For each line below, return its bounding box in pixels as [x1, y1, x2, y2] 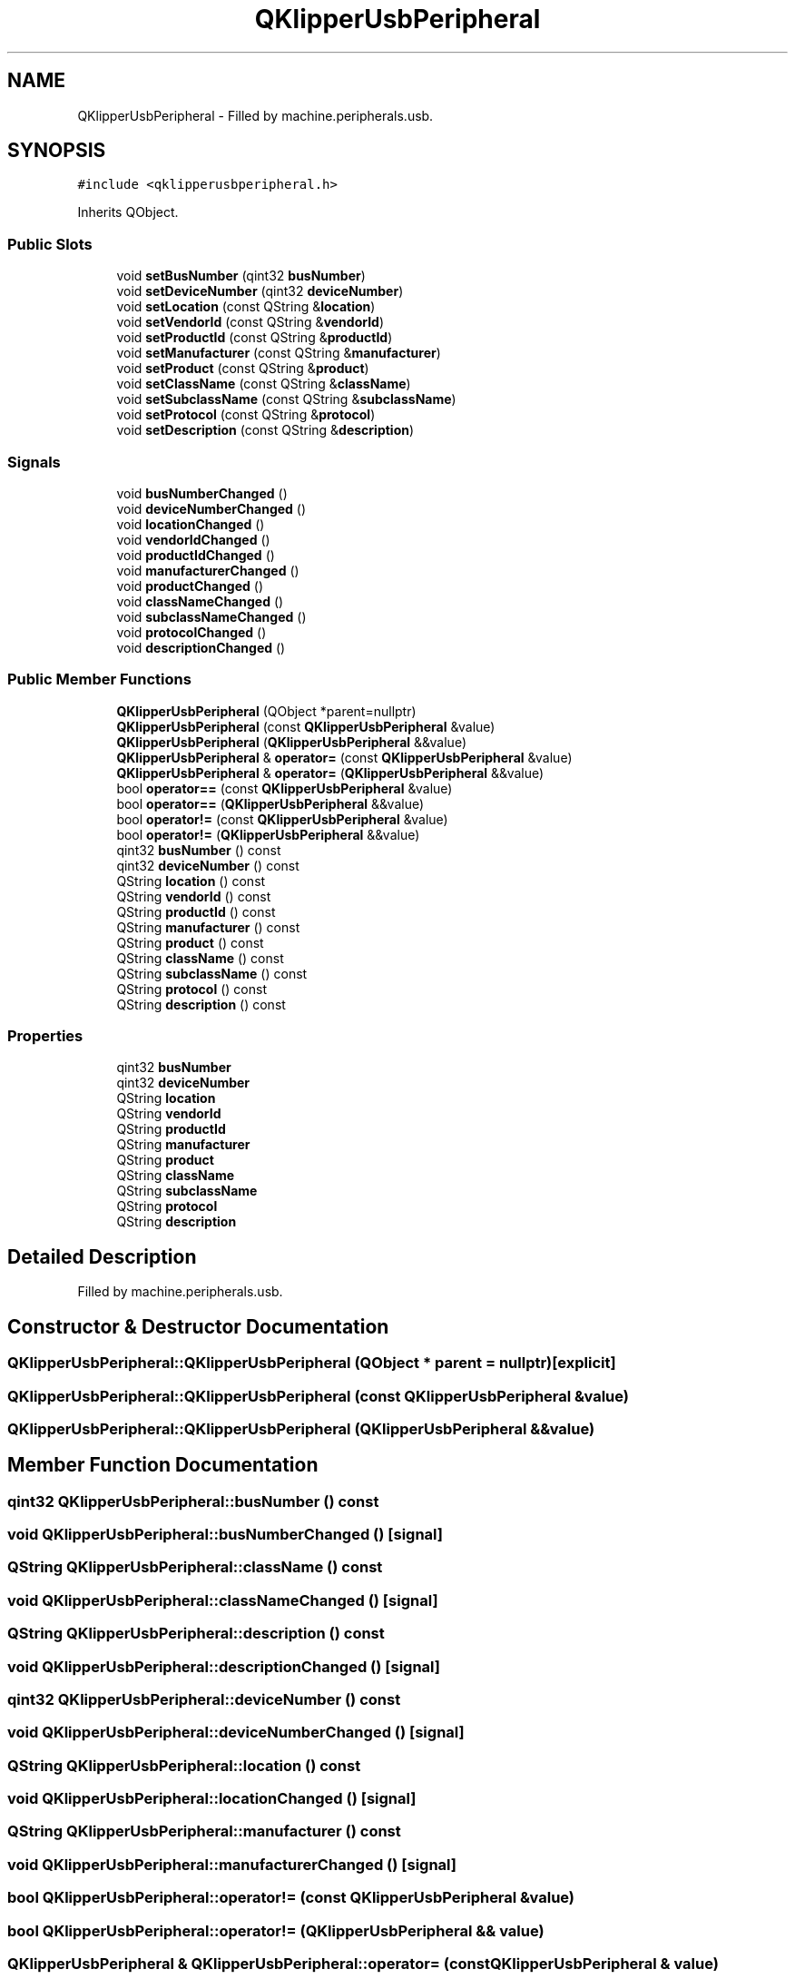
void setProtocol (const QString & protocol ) [116, 407, 376, 423]
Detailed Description [7, 1245, 197, 1268]
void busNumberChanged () [116, 485, 288, 501]
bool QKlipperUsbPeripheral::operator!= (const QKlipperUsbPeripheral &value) [7, 1888, 575, 1907]
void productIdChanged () [116, 546, 275, 563]
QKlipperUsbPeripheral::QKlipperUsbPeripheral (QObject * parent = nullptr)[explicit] [7, 1354, 616, 1373]
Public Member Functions [7, 670, 191, 689]
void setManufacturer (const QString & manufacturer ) [116, 345, 441, 361]
